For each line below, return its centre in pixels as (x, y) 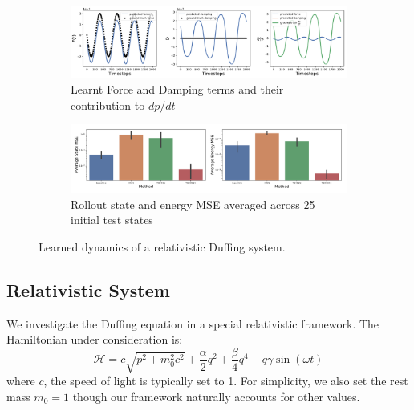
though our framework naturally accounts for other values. (216, 396)
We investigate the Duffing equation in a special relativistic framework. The (193, 323)
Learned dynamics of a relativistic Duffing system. (162, 246)
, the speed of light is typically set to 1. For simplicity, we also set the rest (226, 380)
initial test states (112, 220)
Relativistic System (88, 289)
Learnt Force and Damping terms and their (177, 88)
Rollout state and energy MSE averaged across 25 (193, 204)
